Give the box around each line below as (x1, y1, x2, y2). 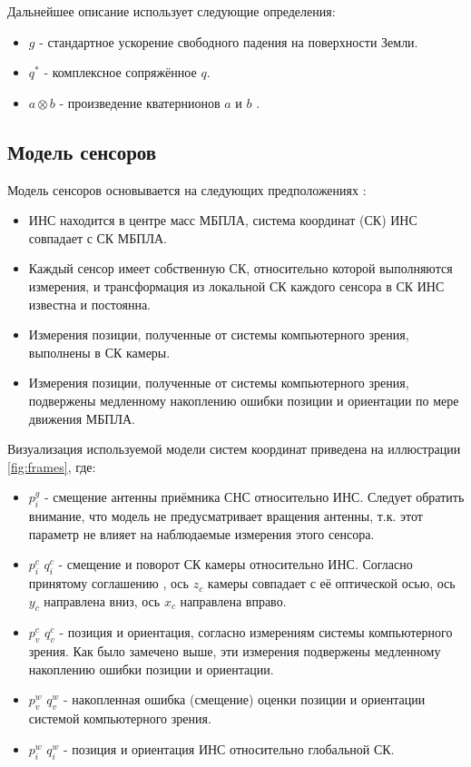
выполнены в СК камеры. (28, 342, 171, 361)
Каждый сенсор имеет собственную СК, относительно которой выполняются (28, 259, 453, 278)
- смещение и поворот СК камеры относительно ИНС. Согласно (58, 555, 413, 574)
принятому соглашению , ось (28, 574, 189, 593)
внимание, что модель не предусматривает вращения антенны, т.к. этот (28, 506, 423, 526)
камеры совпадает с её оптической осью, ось (207, 574, 456, 593)
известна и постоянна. (28, 294, 152, 313)
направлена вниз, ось (44, 591, 161, 610)
